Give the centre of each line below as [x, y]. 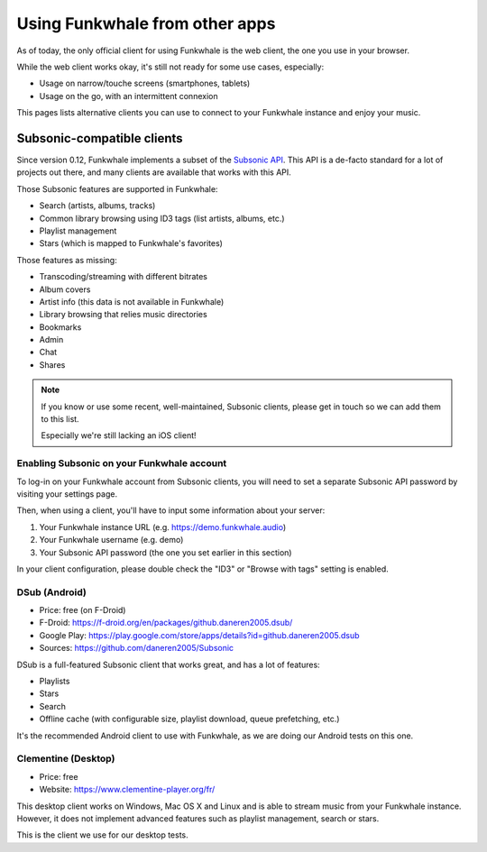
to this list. [60, 419]
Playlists [55, 682]
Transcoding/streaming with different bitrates [123, 277]
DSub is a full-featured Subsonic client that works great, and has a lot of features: [168, 664]
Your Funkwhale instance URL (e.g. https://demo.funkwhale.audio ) [163, 527]
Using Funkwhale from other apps [146, 23]
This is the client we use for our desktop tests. [102, 835]
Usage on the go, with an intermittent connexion [129, 96]
